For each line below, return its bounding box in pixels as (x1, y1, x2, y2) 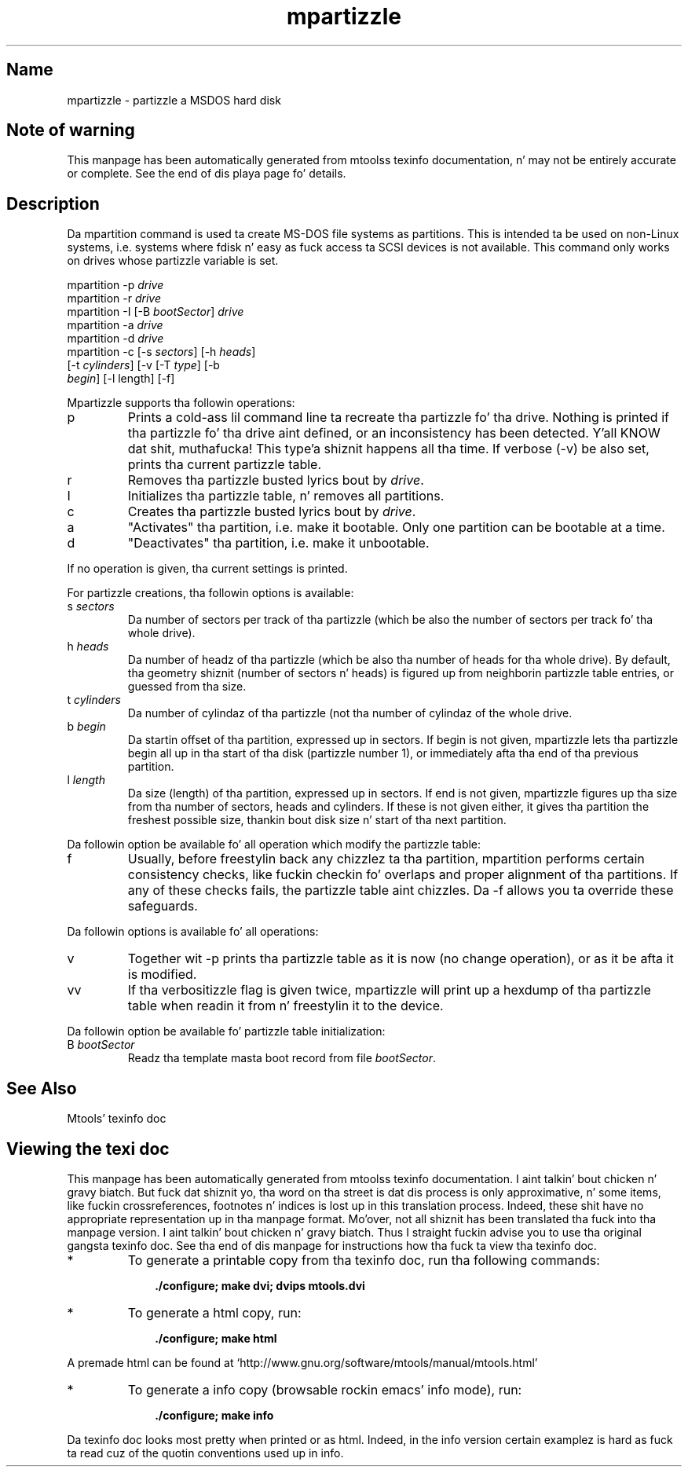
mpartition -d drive (67, 332, 164, 346)
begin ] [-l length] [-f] (67, 372, 175, 386)
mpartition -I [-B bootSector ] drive (67, 305, 244, 319)
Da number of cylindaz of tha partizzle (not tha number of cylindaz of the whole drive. (127, 706, 573, 720)
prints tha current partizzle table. (127, 456, 322, 473)
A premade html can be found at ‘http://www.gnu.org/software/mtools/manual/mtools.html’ (67, 1355, 538, 1369)
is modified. (127, 966, 197, 983)
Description (6, 193, 100, 214)
